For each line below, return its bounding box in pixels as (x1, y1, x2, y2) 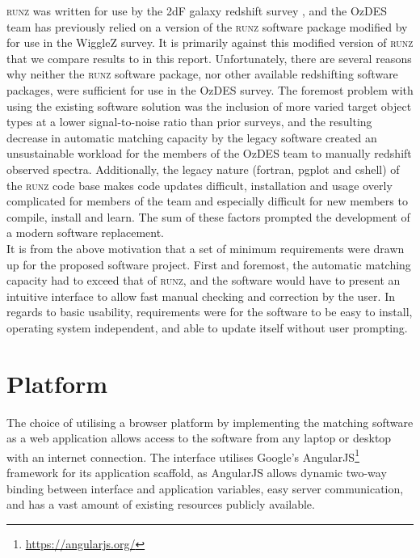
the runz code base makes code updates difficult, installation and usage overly (6, 176, 393, 193)
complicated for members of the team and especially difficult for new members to (6, 192, 408, 209)
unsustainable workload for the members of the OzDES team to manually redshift (6, 145, 412, 162)
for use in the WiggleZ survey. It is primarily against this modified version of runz (6, 34, 414, 51)
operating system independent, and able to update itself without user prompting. (6, 319, 408, 336)
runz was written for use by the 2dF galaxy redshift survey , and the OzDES (6, 2, 388, 19)
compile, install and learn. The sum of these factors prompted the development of (6, 208, 410, 225)
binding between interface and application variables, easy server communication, (6, 480, 404, 497)
